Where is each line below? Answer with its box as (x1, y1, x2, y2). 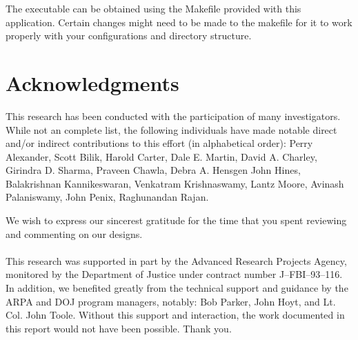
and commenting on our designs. (6, 226, 143, 241)
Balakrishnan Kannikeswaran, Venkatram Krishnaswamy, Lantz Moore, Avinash (6, 176, 344, 190)
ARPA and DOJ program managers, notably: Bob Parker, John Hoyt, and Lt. (6, 294, 336, 308)
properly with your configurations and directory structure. (6, 28, 252, 43)
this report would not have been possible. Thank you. (6, 321, 232, 335)
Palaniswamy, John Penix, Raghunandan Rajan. (6, 190, 209, 204)
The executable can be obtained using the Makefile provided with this (6, 1, 301, 15)
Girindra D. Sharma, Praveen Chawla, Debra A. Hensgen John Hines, (6, 163, 301, 177)
